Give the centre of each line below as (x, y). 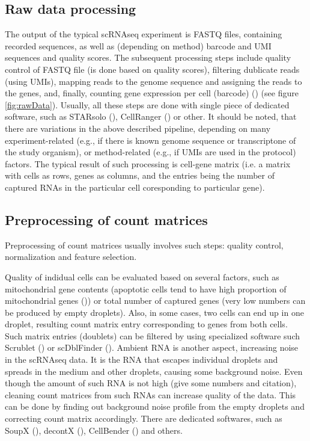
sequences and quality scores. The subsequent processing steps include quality (148, 57)
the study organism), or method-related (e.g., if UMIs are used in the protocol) (150, 152)
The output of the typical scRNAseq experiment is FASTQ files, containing (144, 34)
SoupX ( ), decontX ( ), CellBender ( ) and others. (94, 430)
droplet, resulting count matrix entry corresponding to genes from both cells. (146, 324)
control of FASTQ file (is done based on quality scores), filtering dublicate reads (152, 69)
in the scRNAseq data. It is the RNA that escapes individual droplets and (141, 359)
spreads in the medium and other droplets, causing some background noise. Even (154, 371)
